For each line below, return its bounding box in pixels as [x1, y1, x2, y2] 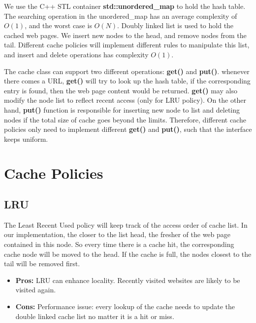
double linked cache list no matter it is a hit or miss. [15, 311, 174, 321]
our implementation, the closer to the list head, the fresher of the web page [4, 229, 231, 240]
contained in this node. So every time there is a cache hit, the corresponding [4, 239, 234, 249]
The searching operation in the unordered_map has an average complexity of [4, 10, 237, 21]
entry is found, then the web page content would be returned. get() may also [4, 85, 237, 95]
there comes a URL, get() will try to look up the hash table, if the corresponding [4, 76, 251, 86]
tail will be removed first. [4, 258, 80, 269]
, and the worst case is [25, 20, 92, 31]
